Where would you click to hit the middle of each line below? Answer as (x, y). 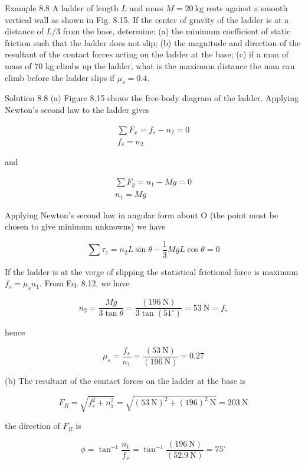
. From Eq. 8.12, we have (84, 283)
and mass (146, 8)
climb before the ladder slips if (60, 77)
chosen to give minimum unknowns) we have (85, 226)
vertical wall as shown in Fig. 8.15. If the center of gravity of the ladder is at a (147, 19)
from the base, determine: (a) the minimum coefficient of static (177, 31)
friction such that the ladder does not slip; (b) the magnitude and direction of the (153, 42)
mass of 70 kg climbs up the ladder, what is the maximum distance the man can (150, 65)
